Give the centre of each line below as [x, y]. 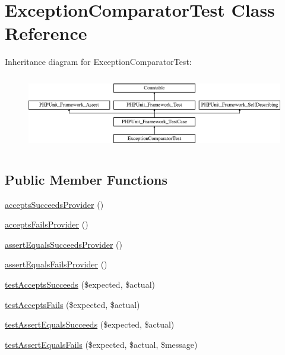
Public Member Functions [86, 179]
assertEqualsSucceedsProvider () [64, 244]
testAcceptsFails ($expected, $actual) [72, 304]
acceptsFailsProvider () [47, 224]
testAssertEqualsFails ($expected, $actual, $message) [101, 344]
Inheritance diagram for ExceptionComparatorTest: [98, 62]
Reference [46, 33]
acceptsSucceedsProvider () [54, 204]
